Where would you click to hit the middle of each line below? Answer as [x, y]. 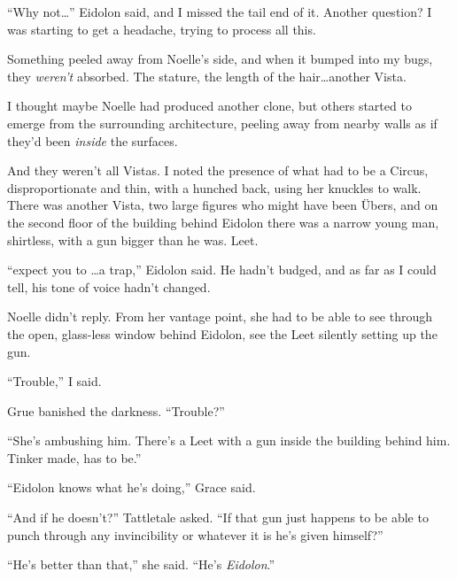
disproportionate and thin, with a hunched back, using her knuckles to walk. [214, 187]
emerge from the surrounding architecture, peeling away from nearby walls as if [222, 123]
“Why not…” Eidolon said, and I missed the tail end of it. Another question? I [220, 12]
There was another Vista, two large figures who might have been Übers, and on [223, 205]
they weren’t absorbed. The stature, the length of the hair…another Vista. [207, 76]
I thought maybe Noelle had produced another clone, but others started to [209, 106]
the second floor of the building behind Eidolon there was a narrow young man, [223, 222]
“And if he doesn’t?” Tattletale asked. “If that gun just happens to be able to [218, 517]
